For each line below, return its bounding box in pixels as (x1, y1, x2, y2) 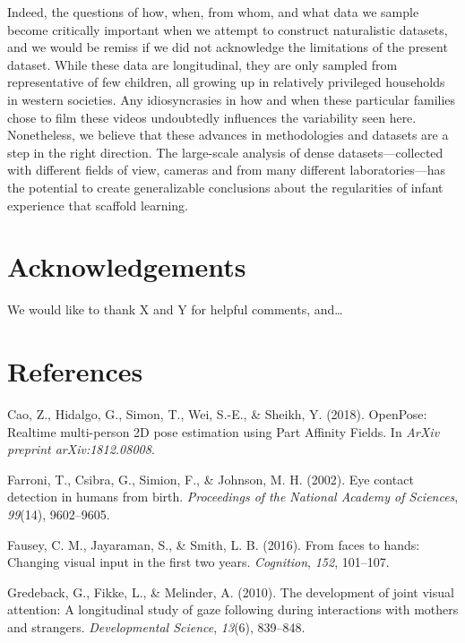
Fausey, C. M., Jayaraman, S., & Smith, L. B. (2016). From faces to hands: (7, 535, 420, 553)
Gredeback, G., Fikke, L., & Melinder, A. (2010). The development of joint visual (7, 582, 454, 601)
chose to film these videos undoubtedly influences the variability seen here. (7, 107, 417, 126)
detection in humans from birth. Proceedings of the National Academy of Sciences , (7, 487, 459, 506)
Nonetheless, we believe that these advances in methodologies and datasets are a (7, 125, 449, 144)
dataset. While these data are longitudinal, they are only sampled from (7, 55, 398, 73)
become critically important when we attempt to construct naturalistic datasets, (7, 20, 448, 39)
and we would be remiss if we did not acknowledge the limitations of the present (7, 38, 448, 56)
